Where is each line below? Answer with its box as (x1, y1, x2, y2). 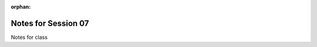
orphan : (11, 3, 31, 10)
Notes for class (11, 34, 48, 41)
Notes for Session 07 (11, 18, 89, 28)
